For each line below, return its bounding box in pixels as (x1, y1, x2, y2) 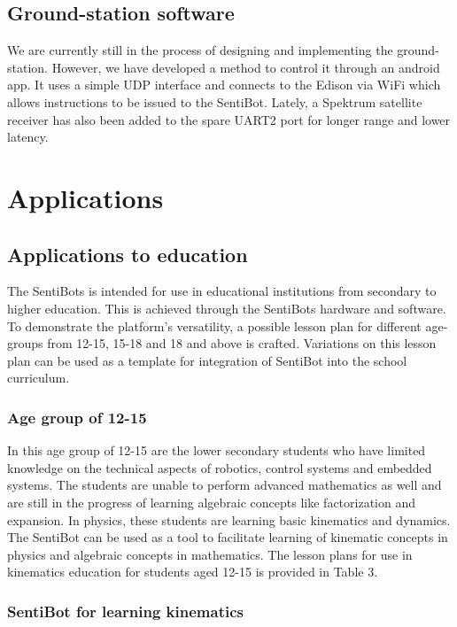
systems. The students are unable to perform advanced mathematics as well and (7, 476, 442, 494)
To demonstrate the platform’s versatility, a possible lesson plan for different (7, 316, 422, 335)
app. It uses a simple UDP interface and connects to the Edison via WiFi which (7, 75, 441, 94)
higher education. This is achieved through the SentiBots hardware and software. (7, 298, 446, 317)
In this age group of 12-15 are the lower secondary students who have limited (7, 441, 426, 460)
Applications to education (7, 240, 248, 267)
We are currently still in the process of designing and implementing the (7, 41, 393, 59)
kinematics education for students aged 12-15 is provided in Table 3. (7, 562, 378, 581)
